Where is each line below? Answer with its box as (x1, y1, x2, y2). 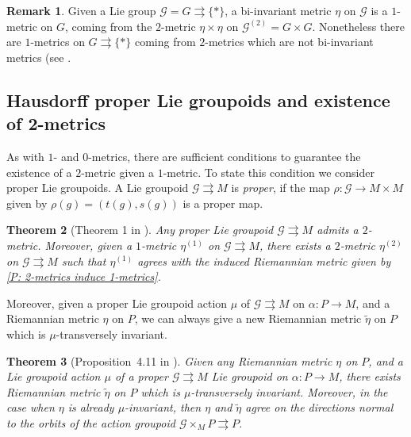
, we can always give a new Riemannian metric (134, 310, 362, 327)
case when (6, 399, 55, 416)
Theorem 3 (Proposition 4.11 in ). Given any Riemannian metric (6, 352, 332, 369)
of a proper (114, 368, 168, 385)
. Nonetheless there (312, 17, 405, 34)
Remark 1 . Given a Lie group (6, 2, 156, 18)
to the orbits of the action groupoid (6, 414, 175, 431)
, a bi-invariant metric (225, 2, 332, 18)
